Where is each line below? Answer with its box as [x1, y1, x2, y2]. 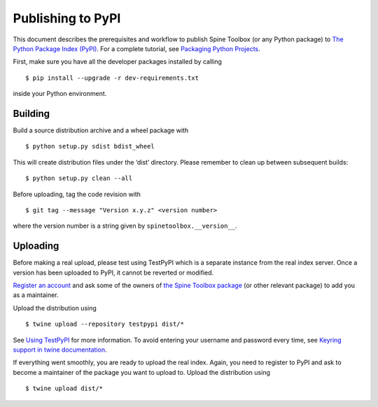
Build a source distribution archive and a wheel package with [13, 126, 189, 134]
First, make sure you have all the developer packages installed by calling [13, 57, 222, 66]
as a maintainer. [13, 291, 59, 299]
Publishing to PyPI [13, 11, 121, 26]
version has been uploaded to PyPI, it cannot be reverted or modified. [13, 268, 214, 277]
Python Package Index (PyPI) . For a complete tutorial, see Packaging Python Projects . [13, 44, 260, 53]
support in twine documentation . [13, 345, 107, 354]
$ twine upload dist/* [25, 385, 104, 392]
